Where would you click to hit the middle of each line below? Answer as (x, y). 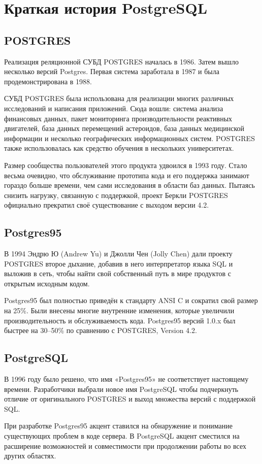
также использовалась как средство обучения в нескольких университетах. (119, 148)
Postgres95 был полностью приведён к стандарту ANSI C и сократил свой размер (131, 300)
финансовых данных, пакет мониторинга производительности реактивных (118, 118)
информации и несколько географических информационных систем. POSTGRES (129, 138)
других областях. (30, 456)
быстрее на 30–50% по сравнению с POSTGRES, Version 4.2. (101, 330)
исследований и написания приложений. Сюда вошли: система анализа (114, 108)
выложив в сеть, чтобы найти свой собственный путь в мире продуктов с (118, 273)
